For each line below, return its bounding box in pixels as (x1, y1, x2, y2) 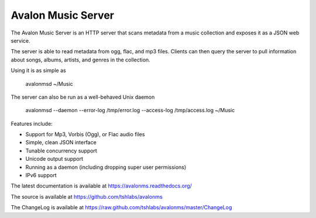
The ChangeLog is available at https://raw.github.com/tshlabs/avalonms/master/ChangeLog (11, 204, 232, 211)
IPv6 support (25, 172, 57, 179)
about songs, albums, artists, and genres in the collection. (11, 56, 150, 63)
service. (11, 37, 30, 44)
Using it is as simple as (11, 67, 67, 74)
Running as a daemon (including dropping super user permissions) (25, 164, 187, 171)
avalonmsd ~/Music (25, 80, 73, 87)
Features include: (11, 120, 53, 127)
